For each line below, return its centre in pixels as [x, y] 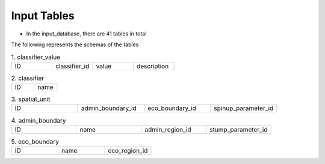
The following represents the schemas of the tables [75, 44]
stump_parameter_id [239, 129]
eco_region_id [128, 151]
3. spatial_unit [31, 99]
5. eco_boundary [35, 142]
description [153, 66]
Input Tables [43, 16]
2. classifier [28, 78]
